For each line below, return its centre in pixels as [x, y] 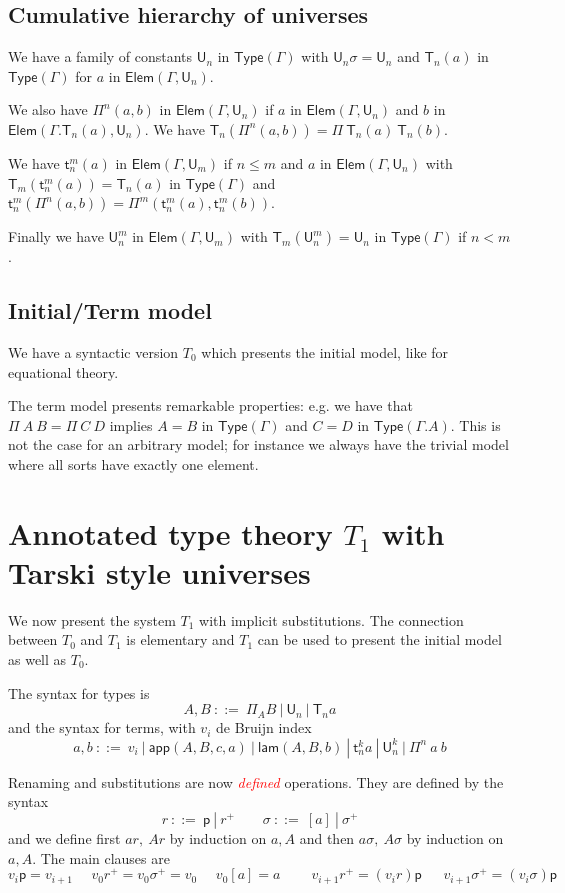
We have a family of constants [100, 56]
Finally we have [56, 236]
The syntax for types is [79, 692]
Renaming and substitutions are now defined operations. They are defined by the [256, 781]
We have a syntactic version [93, 351]
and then [327, 838]
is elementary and [180, 639]
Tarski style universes [159, 571]
